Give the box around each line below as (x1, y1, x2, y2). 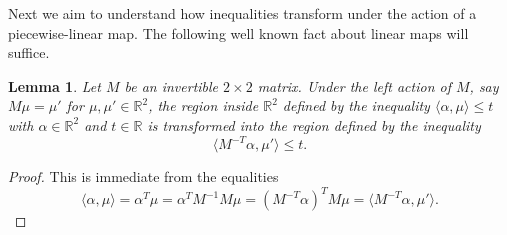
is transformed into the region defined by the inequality (147, 114, 481, 135)
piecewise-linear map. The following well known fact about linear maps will (8, 22, 469, 43)
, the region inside (148, 95, 259, 116)
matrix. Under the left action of (257, 75, 451, 96)
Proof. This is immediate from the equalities (8, 166, 279, 187)
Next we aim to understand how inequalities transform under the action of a (8, 3, 477, 23)
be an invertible (124, 75, 219, 96)
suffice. (8, 42, 50, 63)
